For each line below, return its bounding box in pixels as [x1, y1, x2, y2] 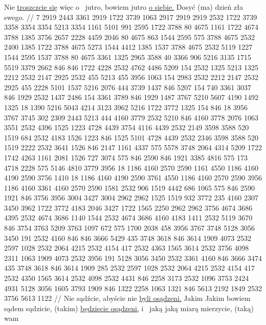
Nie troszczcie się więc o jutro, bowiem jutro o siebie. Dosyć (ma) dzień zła [4, 2, 243, 12]
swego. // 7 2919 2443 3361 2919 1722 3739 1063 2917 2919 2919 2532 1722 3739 [4, 11, 257, 22]
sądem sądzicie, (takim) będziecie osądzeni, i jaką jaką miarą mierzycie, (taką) [4, 302, 254, 313]
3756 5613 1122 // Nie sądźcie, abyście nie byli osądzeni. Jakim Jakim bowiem [4, 293, 251, 303]
